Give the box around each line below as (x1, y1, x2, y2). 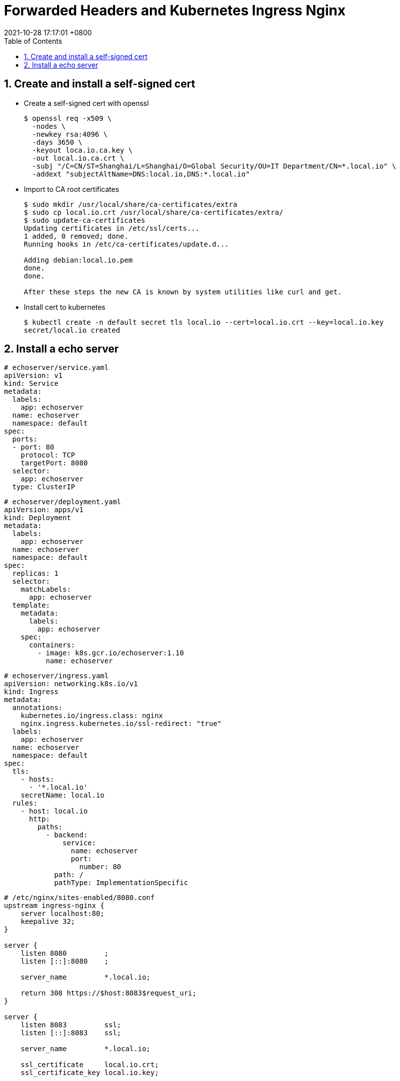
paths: (37, 823, 63, 831)
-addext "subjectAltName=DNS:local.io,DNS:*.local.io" (32, 170, 250, 178)
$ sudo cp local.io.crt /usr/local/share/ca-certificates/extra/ (24, 208, 283, 216)
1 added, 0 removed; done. (24, 232, 129, 240)
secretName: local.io (20, 791, 105, 800)
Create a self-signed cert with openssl (24, 98, 149, 107)
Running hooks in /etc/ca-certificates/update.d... (24, 240, 229, 248)
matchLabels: (20, 585, 71, 594)
